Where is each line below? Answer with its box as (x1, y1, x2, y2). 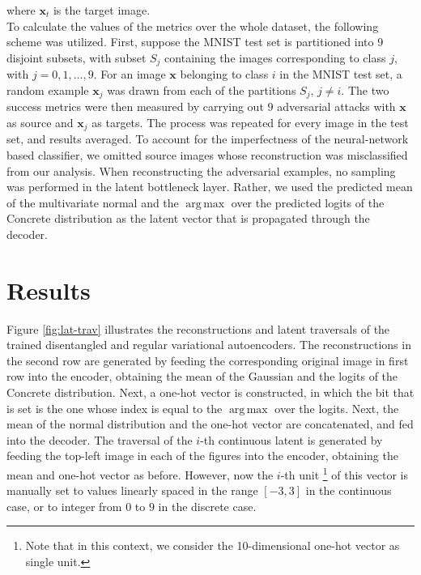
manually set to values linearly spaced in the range (6, 482, 258, 499)
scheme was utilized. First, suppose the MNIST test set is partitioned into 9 (6, 33, 384, 50)
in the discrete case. (158, 497, 257, 514)
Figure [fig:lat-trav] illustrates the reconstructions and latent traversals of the (6, 320, 390, 337)
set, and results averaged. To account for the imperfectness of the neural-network (6, 130, 409, 147)
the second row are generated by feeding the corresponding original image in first (6, 351, 409, 368)
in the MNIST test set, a (279, 66, 402, 83)
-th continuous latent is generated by (200, 431, 383, 448)
